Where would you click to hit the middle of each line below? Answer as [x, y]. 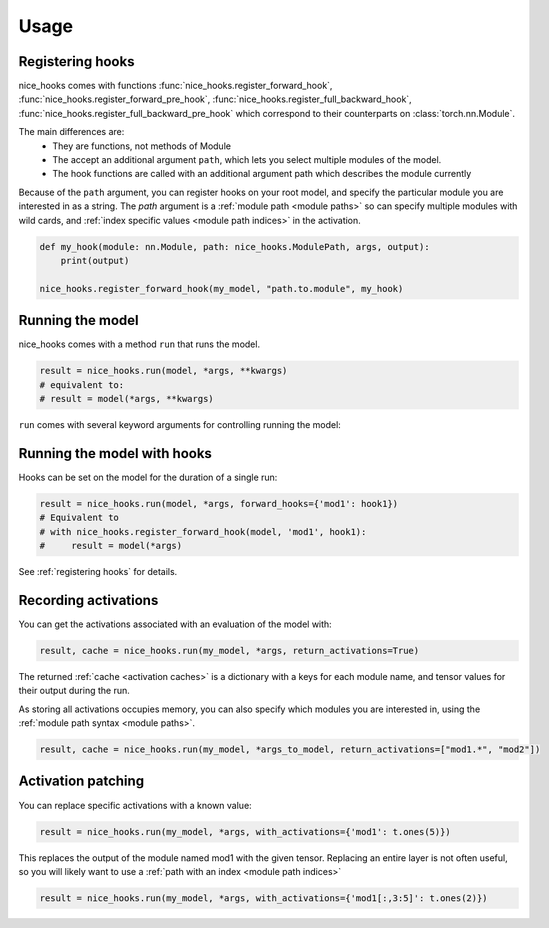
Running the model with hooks [115, 453]
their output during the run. [74, 691]
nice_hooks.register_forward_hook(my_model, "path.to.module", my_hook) [221, 288]
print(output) [95, 260]
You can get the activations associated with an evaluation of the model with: [175, 624]
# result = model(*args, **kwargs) [126, 398]
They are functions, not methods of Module [142, 146]
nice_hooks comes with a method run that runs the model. [139, 344]
